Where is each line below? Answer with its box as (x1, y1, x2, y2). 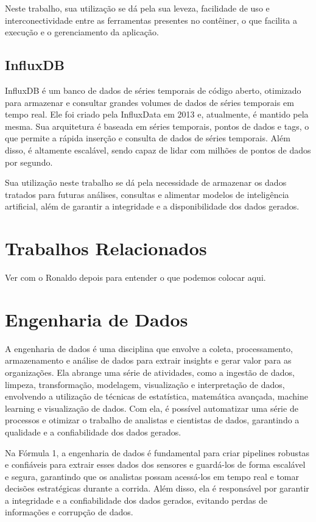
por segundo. (5, 155, 53, 168)
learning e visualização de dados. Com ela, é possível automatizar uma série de (5, 401, 298, 414)
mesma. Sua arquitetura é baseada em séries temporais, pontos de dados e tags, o (5, 119, 309, 132)
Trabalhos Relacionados (5, 236, 207, 261)
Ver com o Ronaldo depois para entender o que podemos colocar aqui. (5, 271, 266, 284)
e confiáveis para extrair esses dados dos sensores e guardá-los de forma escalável (5, 458, 306, 471)
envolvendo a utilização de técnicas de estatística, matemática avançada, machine (5, 390, 308, 403)
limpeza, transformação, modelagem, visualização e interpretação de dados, (5, 378, 285, 390)
